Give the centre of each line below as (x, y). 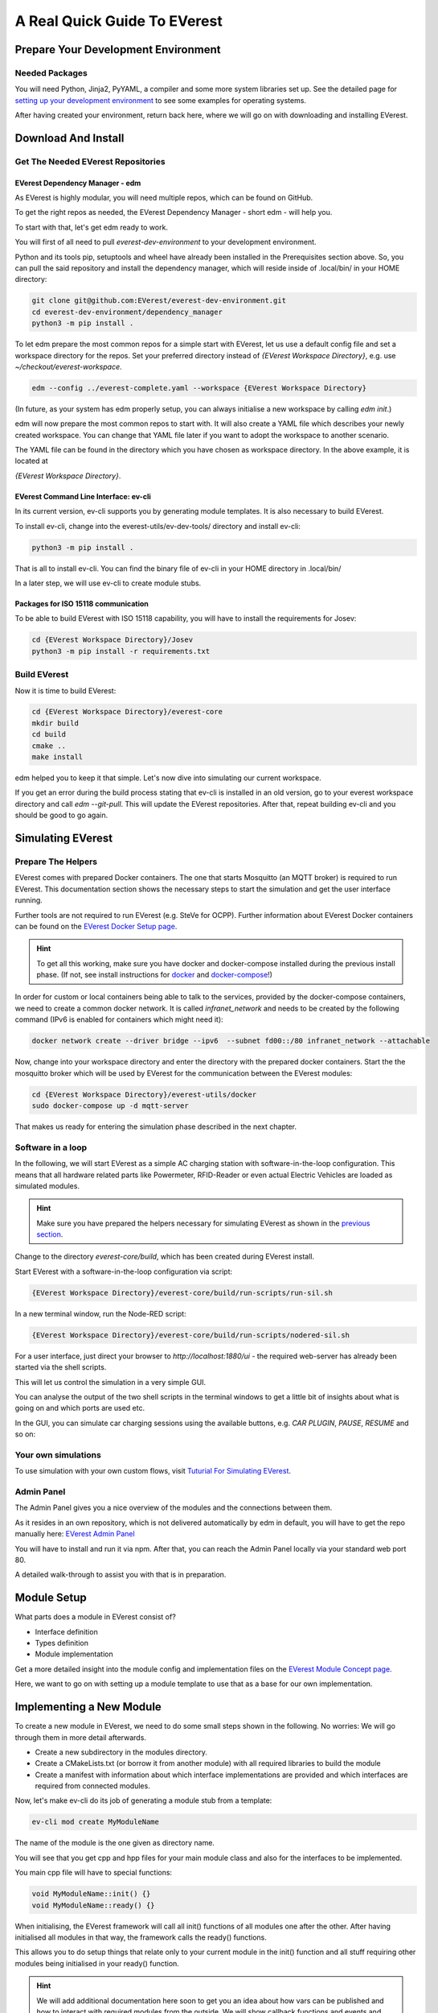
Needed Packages (51, 72)
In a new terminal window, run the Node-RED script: (100, 1313)
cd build (49, 734)
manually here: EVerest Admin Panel (75, 1534)
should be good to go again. (61, 815)
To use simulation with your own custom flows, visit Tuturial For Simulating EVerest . (153, 1471)
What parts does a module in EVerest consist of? (95, 1617)
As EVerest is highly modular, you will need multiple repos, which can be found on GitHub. (164, 198)
